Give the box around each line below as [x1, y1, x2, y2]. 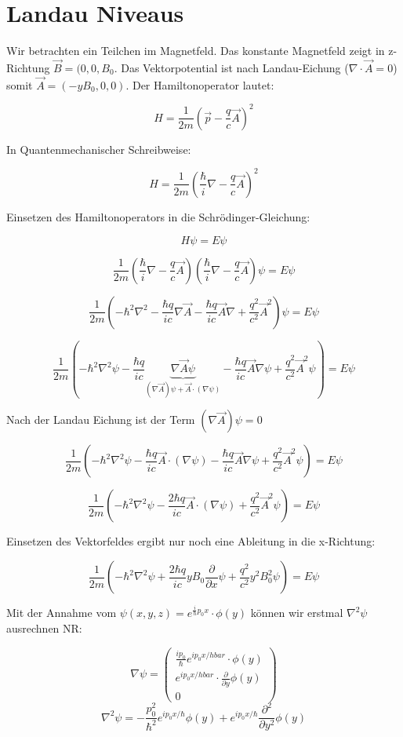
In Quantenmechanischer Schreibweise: [6, 140, 191, 157]
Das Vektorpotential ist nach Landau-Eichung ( [121, 59, 349, 75]
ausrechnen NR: [6, 619, 82, 636]
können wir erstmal [250, 604, 343, 621]
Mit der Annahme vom [6, 604, 117, 621]
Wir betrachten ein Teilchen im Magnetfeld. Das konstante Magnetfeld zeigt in [6, 42, 385, 59]
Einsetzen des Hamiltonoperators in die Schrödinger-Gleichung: [6, 208, 310, 224]
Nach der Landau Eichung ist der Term [6, 411, 195, 428]
